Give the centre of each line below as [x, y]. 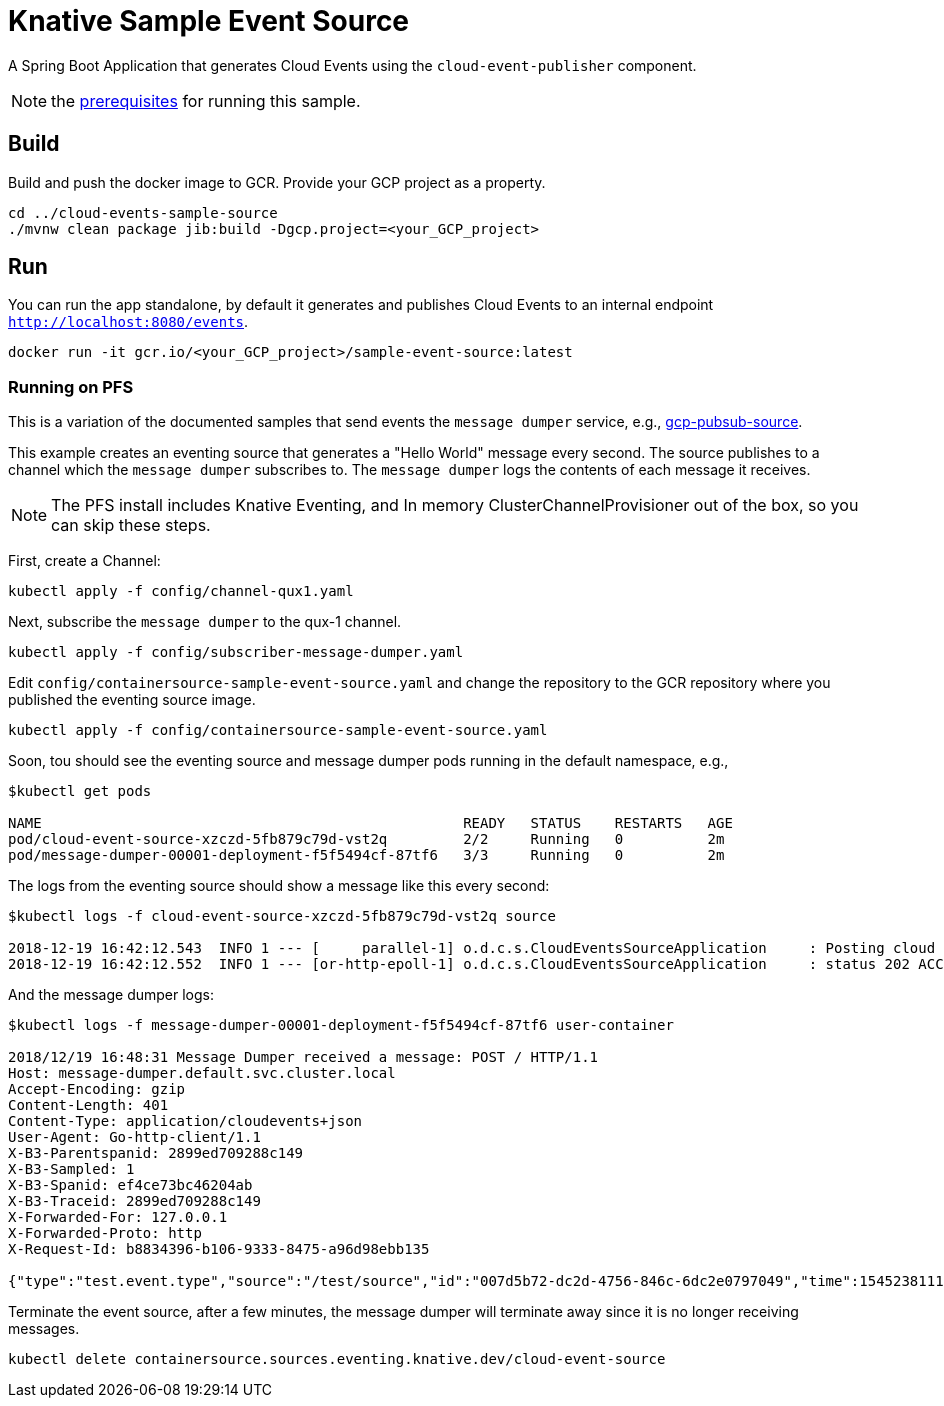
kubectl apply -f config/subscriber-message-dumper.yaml [236, 652]
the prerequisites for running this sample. [206, 100]
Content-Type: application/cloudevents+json [185, 1121]
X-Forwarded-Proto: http [105, 1233]
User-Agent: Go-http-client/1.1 [134, 1137]
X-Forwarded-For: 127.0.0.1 [118, 1217]
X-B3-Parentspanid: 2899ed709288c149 [156, 1153]
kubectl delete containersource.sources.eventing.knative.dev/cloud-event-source [337, 1359]
